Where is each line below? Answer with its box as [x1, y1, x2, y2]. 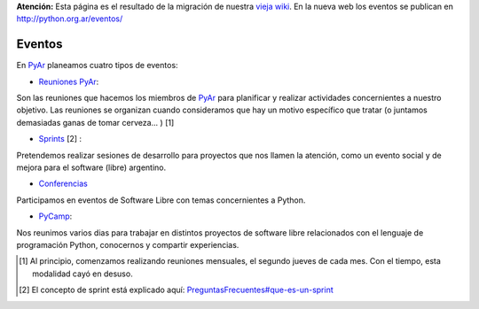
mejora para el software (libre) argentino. [16, 162, 167, 173]
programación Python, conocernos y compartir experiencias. [16, 239, 239, 250]
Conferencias [38, 178, 88, 189]
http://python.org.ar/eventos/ [16, 13, 123, 24]
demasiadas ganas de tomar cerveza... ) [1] [16, 117, 175, 127]
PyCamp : [38, 211, 73, 221]
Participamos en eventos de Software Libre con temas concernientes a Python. [16, 195, 306, 205]
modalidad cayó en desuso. [32, 268, 133, 279]
